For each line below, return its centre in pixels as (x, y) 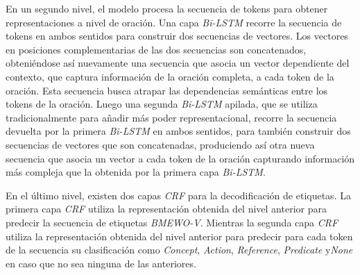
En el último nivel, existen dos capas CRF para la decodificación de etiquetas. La (178, 195)
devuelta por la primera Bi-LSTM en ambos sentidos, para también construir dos (178, 131)
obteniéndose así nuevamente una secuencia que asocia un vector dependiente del (178, 63)
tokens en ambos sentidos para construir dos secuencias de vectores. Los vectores (177, 36)
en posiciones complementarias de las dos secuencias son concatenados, (156, 49)
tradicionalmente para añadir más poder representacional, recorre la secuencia (171, 117)
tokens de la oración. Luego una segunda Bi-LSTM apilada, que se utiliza (162, 104)
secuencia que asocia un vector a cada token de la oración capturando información (180, 158)
